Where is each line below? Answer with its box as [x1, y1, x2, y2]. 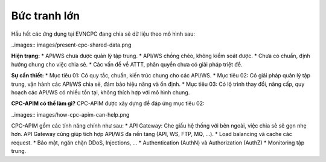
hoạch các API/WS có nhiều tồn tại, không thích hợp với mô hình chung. [11, 88, 190, 96]
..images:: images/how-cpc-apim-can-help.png [11, 111, 130, 118]
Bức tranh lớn [11, 9, 80, 22]
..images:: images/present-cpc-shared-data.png [11, 41, 132, 48]
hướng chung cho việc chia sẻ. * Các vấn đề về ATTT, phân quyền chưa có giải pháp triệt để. [11, 60, 243, 68]
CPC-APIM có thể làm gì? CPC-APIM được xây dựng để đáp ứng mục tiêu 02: [11, 100, 205, 107]
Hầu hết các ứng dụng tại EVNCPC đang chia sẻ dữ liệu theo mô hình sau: [11, 30, 196, 37]
